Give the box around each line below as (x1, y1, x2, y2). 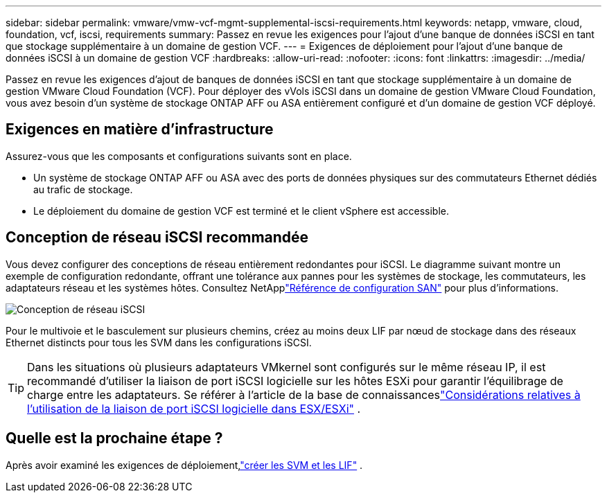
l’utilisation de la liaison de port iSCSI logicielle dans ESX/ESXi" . (27, 401, 361, 416)
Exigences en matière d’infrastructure (6, 121, 274, 139)
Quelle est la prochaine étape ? (6, 429, 223, 447)
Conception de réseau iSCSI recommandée (6, 229, 309, 247)
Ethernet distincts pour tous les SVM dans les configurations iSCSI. (6, 336, 312, 348)
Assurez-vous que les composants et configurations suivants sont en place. (6, 150, 352, 162)
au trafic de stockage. (33, 183, 133, 195)
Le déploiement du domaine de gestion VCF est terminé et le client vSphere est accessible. (33, 204, 450, 217)
